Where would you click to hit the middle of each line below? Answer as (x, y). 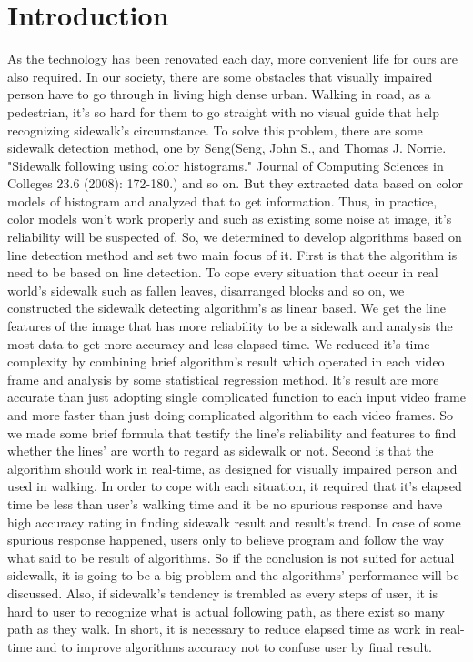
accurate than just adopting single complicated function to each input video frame (236, 397)
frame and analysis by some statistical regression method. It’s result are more (223, 379)
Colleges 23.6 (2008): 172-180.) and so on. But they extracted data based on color (235, 183)
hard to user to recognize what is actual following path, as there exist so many (226, 611)
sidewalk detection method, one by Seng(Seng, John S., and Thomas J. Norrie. (227, 148)
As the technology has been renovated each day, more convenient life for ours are (233, 59)
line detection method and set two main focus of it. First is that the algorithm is (232, 254)
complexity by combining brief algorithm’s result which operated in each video (226, 361)
